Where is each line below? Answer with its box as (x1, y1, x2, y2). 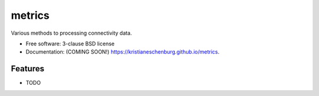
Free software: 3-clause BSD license (25, 40, 115, 47)
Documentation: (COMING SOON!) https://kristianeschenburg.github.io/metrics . (25, 48, 220, 55)
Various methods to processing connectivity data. (11, 29, 132, 37)
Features (11, 64, 44, 74)
